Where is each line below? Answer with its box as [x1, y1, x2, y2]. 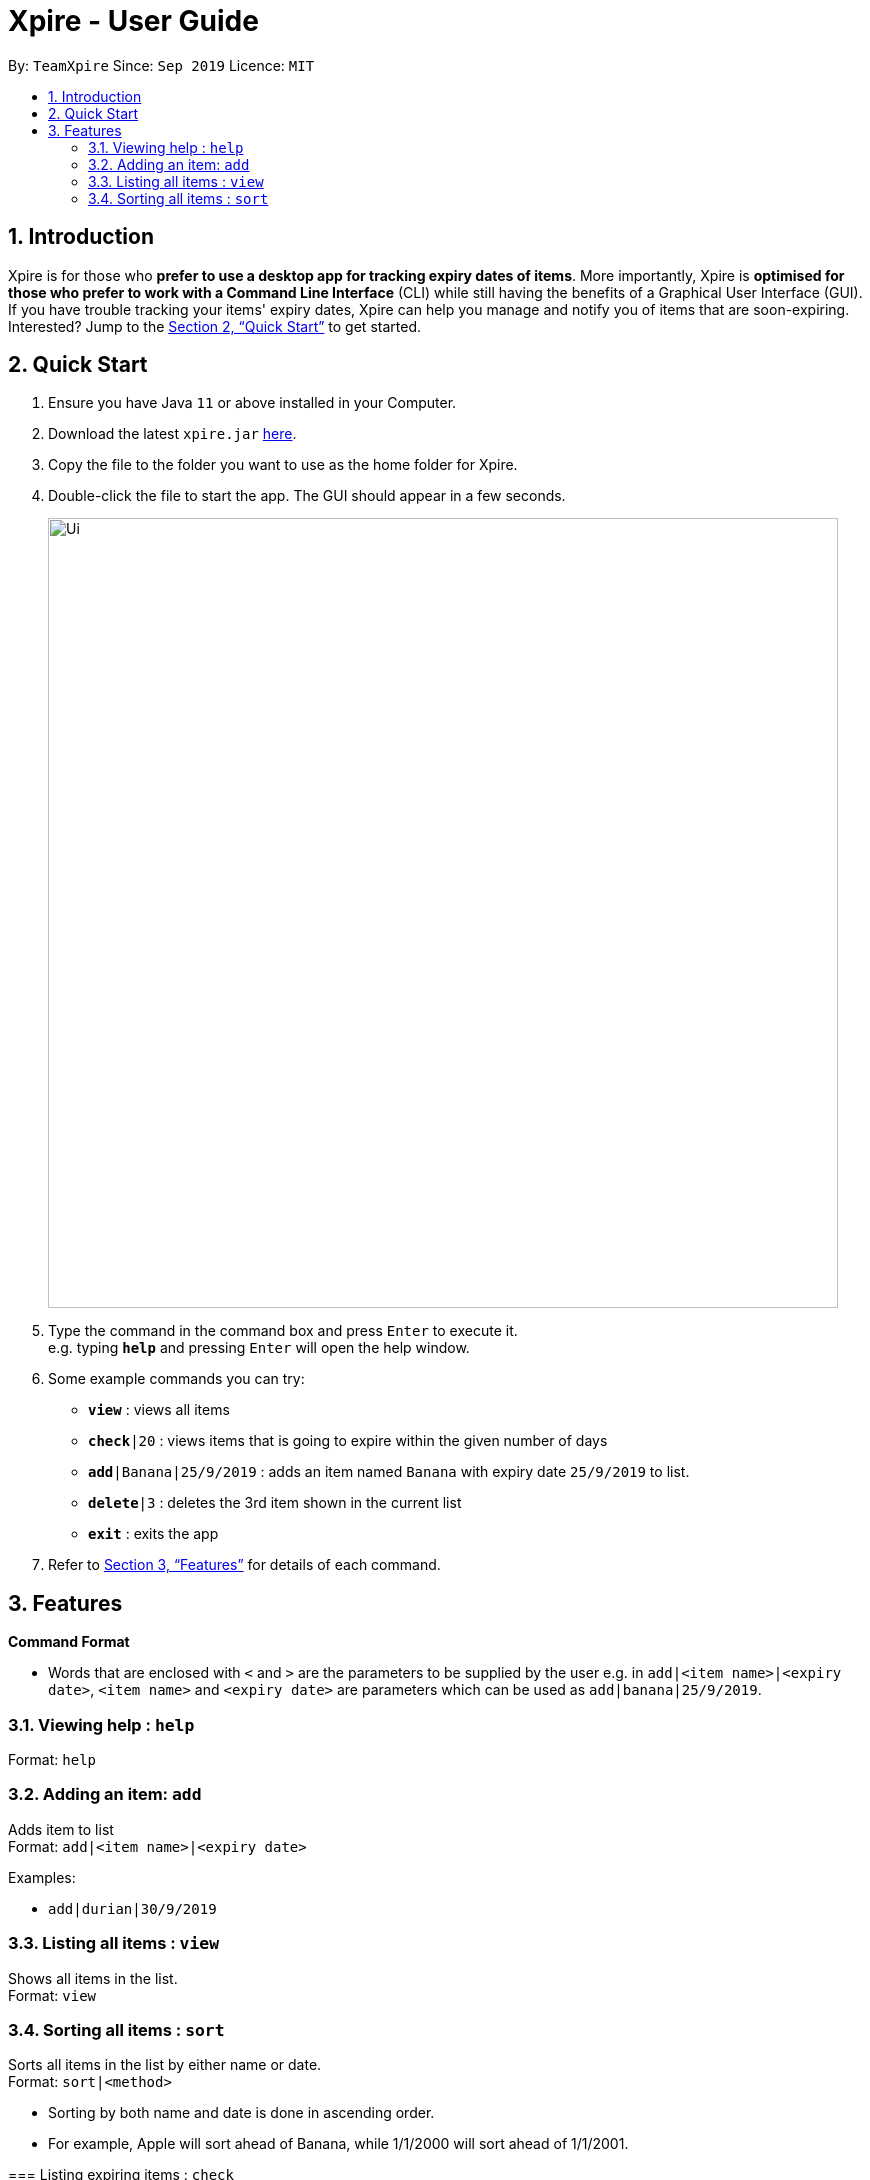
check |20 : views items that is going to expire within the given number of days [88, 1432, 608, 1450]
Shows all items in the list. [8, 1969, 178, 1987]
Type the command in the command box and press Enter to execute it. [48, 1322, 518, 1340]
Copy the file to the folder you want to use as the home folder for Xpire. [48, 456, 518, 474]
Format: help [8, 1751, 96, 1769]
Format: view [8, 1986, 96, 2004]
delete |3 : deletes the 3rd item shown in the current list [88, 1494, 462, 1512]
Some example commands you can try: [48, 1370, 305, 1388]
